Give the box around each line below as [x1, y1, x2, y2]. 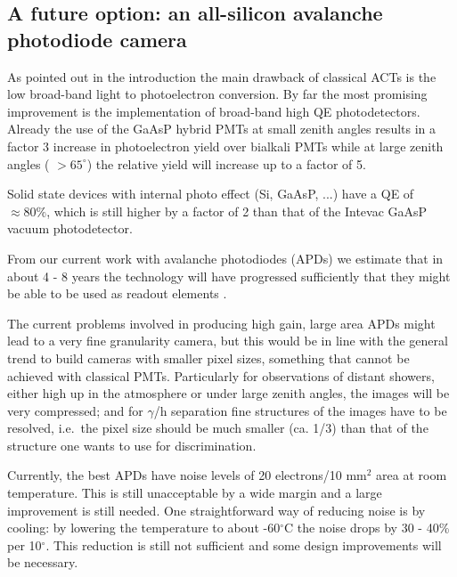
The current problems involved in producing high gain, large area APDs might [7, 313, 436, 332]
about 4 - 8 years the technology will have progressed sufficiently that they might [7, 266, 451, 285]
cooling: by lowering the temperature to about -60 [7, 518, 281, 537]
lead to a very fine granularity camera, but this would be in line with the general [7, 331, 448, 350]
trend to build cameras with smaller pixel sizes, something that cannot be [7, 348, 410, 367]
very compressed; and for [7, 401, 143, 419]
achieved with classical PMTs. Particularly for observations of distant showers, [7, 366, 435, 385]
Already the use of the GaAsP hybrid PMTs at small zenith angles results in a [7, 119, 437, 138]
